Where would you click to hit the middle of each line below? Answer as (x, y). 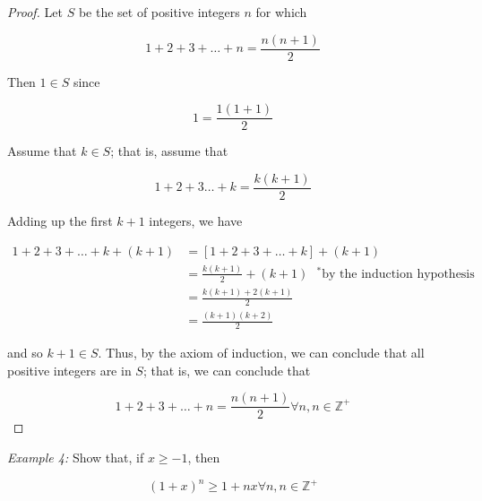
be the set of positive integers (159, 12)
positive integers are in (69, 370)
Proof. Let (35, 12)
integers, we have (196, 220)
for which (281, 12)
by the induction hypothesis (398, 274)
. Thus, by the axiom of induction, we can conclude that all (261, 353)
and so (25, 353)
